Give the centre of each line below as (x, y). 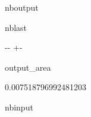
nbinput (19, 107)
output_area (28, 67)
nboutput (22, 7)
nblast (16, 27)
